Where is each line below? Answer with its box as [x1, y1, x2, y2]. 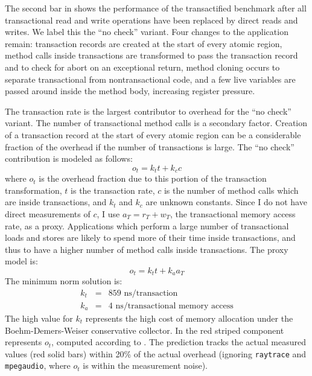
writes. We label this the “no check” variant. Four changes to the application [5, 25, 288, 38]
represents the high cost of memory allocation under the [85, 312, 293, 325]
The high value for [5, 312, 73, 325]
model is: [5, 255, 38, 267]
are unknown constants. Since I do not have [145, 196, 307, 208]
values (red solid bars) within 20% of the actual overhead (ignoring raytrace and [5, 347, 307, 360]
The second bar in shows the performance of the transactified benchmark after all [5, 2, 307, 14]
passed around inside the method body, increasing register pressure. [5, 84, 255, 97]
